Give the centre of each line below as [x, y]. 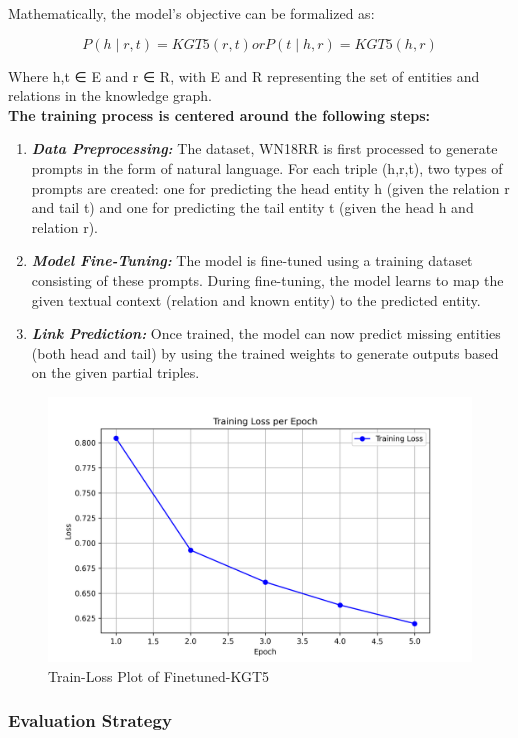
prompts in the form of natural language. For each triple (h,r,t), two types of [267, 167]
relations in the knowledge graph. [110, 95]
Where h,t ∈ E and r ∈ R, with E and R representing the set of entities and [244, 75]
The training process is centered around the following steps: [219, 114]
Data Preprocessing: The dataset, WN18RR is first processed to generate [264, 148]
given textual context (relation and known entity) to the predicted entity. [256, 299]
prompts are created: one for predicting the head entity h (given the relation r [270, 187]
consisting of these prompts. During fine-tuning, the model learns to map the [267, 279]
